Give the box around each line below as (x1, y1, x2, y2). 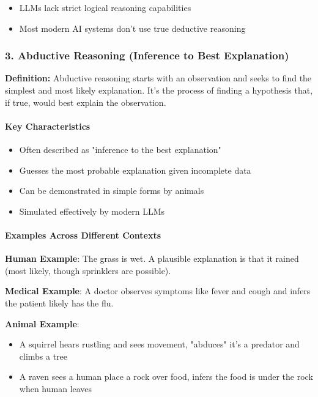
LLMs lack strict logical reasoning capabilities (19, 1, 191, 13)
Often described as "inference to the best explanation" (19, 143, 221, 155)
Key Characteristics (5, 119, 91, 132)
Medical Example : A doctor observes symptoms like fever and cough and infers (5, 284, 311, 297)
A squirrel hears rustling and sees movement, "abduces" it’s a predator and (19, 338, 300, 351)
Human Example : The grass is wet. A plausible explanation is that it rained (5, 252, 299, 265)
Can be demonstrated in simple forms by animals (19, 184, 204, 197)
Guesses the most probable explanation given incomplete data (19, 163, 251, 176)
